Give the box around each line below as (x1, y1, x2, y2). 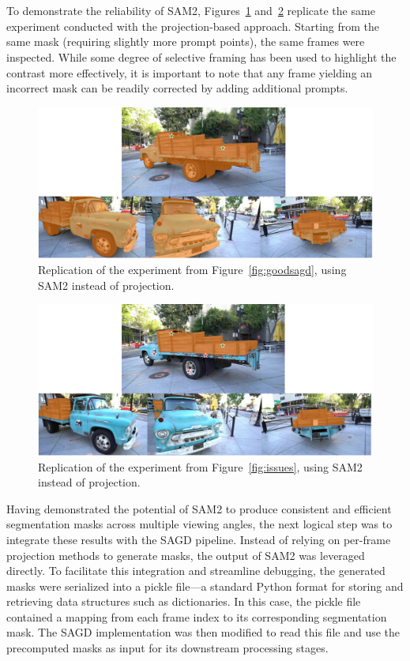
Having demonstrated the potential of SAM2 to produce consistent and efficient (6, 500, 392, 516)
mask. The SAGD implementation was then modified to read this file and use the (6, 624, 401, 640)
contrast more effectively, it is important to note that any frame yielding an (6, 64, 373, 81)
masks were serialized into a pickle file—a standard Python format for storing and (6, 577, 404, 594)
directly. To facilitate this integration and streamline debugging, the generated (6, 562, 386, 579)
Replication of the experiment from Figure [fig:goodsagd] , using (38, 261, 347, 278)
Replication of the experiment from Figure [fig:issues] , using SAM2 (38, 458, 363, 475)
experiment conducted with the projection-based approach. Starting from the (6, 17, 380, 34)
